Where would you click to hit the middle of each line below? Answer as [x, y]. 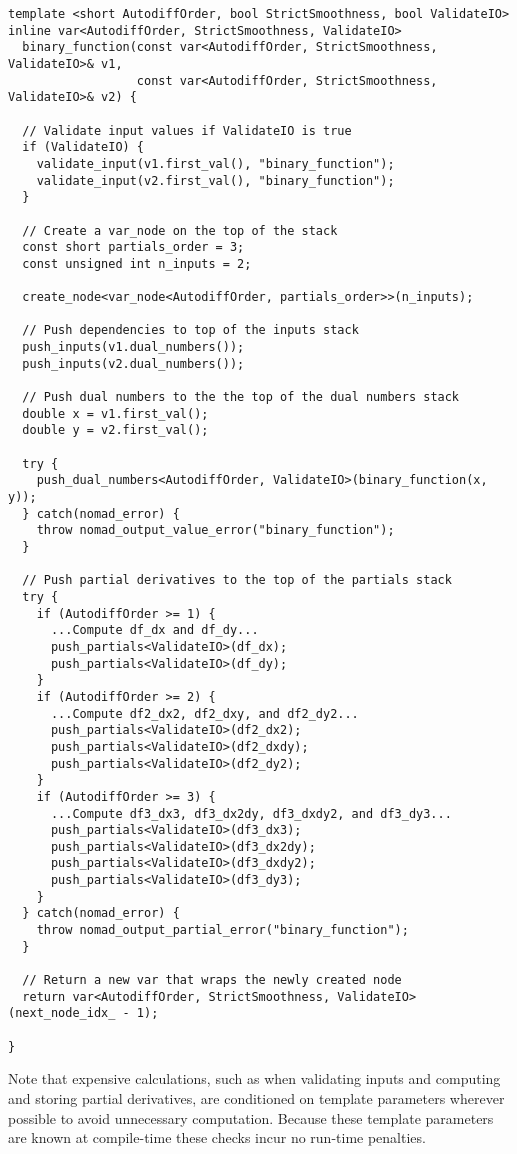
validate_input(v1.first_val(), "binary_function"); [215, 163]
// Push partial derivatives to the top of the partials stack [237, 580]
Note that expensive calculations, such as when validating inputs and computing [254, 1078]
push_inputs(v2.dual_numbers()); [133, 363]
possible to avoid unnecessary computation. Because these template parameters [251, 1117]
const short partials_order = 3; [133, 247]
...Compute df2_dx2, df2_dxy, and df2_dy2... [204, 713]
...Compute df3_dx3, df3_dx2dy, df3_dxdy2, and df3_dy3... [251, 813]
